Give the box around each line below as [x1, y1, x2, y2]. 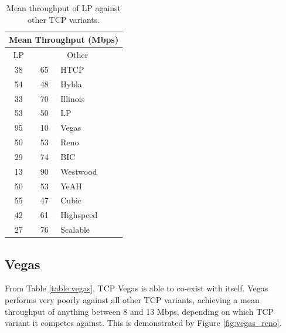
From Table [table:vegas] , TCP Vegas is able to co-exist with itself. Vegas [5, 282, 268, 294]
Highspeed [60, 209, 98, 221]
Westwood [60, 165, 97, 177]
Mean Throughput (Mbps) [9, 33, 119, 46]
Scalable [60, 223, 90, 236]
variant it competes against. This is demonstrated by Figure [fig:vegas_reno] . [5, 317, 282, 329]
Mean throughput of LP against [6, 2, 121, 13]
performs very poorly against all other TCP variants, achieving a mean [5, 294, 260, 306]
